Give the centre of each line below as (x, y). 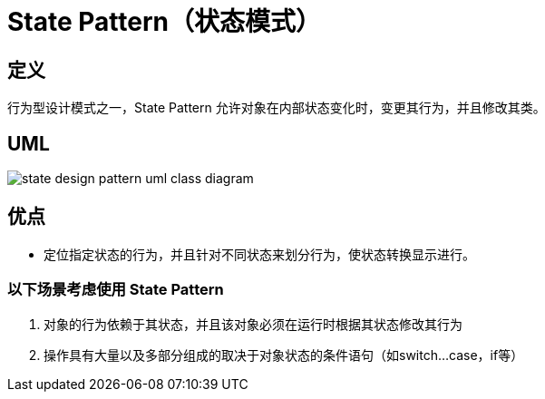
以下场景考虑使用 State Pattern (116, 290)
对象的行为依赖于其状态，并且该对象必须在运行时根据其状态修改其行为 (253, 324)
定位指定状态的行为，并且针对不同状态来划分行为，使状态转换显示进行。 (259, 254)
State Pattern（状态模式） (164, 22)
